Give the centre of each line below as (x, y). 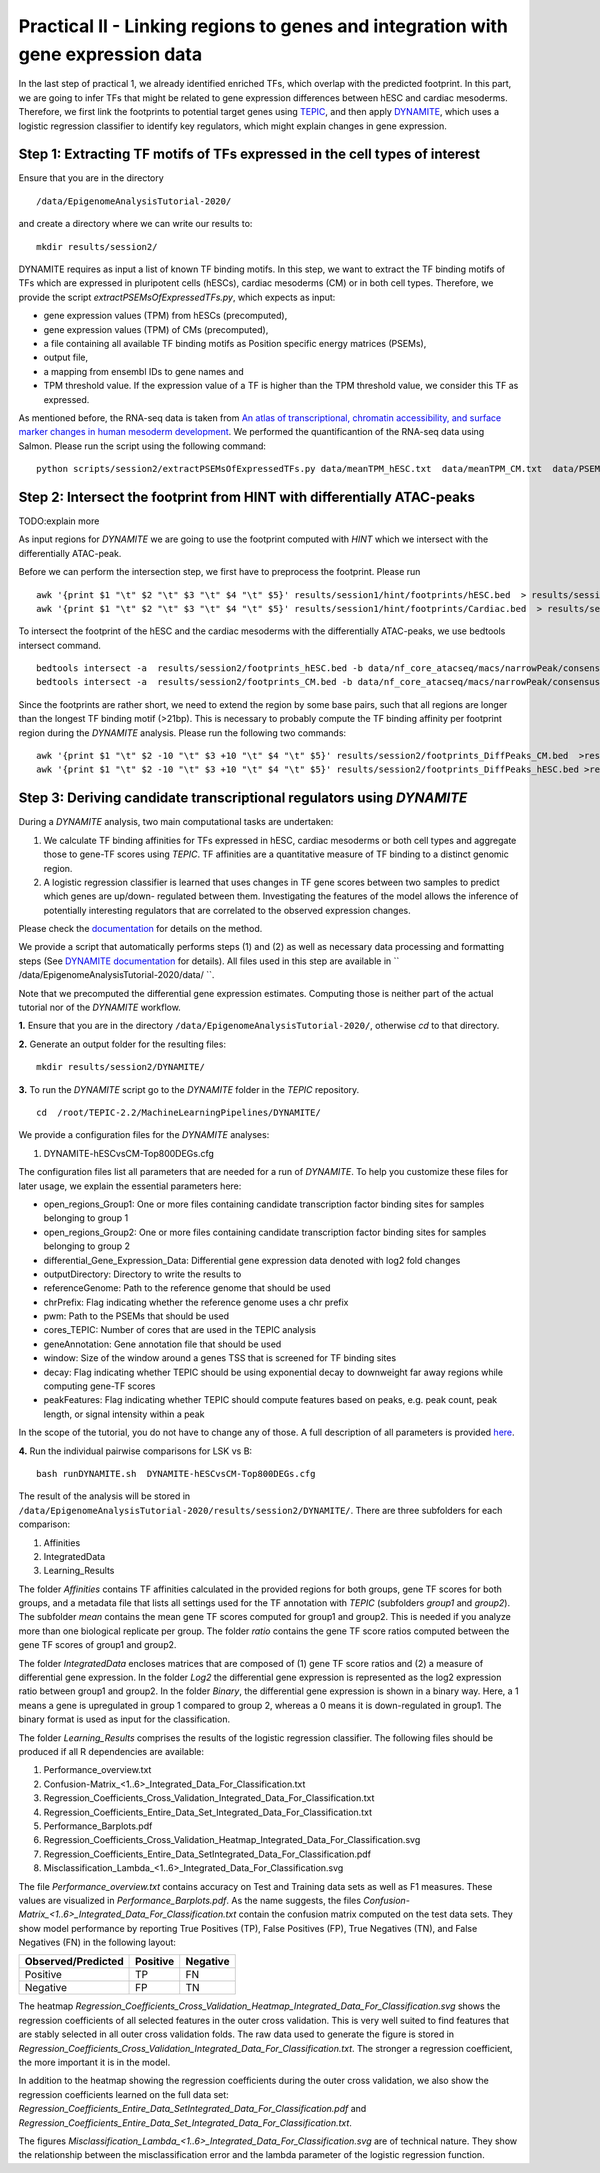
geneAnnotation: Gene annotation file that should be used (162, 1344)
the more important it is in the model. (94, 2062)
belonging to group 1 (86, 1218)
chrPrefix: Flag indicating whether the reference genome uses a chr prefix (196, 1302)
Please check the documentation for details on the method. (140, 929)
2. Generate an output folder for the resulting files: (122, 1044)
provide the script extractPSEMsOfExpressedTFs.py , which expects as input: (177, 297)
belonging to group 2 (86, 1246)
